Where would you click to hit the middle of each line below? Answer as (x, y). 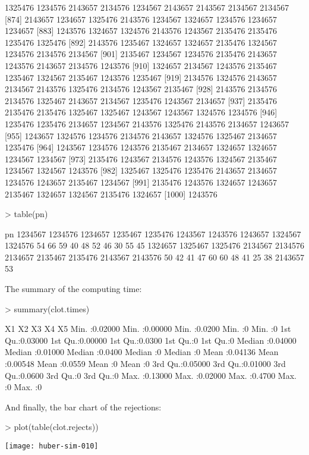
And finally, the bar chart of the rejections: (83, 407)
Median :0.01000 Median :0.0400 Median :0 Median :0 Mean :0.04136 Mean (142, 352)
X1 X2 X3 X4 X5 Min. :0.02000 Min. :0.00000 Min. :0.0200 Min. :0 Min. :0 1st (148, 329)
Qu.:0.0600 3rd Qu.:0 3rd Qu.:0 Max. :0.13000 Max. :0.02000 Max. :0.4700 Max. (151, 375)
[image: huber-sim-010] (52, 446)
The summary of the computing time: (73, 289)
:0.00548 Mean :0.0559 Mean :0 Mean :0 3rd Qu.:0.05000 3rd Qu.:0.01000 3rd (145, 364)
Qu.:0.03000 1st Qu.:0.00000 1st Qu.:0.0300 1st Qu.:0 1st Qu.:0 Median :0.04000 (151, 340)
